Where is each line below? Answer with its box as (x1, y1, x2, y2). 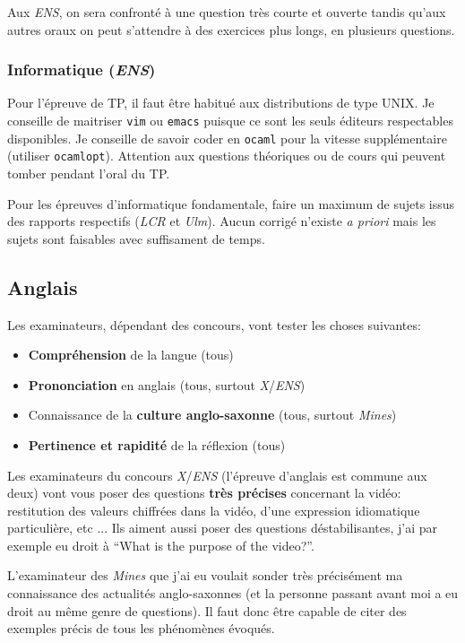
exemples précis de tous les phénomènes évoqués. (7, 619, 275, 638)
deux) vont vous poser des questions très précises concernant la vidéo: (7, 483, 401, 502)
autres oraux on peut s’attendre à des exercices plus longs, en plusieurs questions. (7, 20, 455, 39)
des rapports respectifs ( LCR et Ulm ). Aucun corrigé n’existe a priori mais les (7, 212, 436, 230)
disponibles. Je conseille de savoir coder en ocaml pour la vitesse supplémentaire (7, 128, 447, 147)
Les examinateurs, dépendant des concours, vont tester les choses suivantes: (7, 315, 421, 334)
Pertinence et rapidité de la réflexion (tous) (28, 435, 286, 454)
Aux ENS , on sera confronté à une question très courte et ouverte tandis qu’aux (7, 3, 446, 21)
